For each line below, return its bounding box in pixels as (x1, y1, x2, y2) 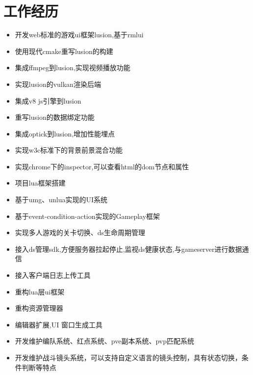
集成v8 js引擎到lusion (15, 95, 81, 106)
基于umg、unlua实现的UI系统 (15, 194, 108, 205)
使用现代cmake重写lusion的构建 (15, 46, 113, 56)
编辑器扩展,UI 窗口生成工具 (15, 319, 102, 329)
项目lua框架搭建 (15, 178, 66, 188)
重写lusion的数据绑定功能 (15, 112, 95, 122)
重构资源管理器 (15, 303, 63, 313)
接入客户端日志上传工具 (15, 270, 91, 280)
